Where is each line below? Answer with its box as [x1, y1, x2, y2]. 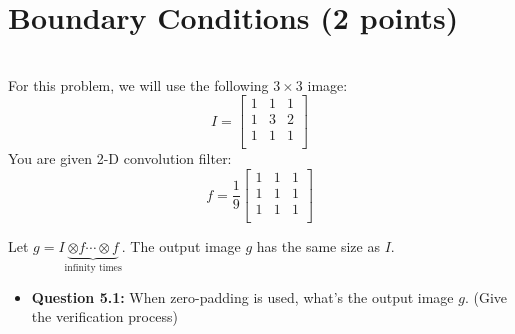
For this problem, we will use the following [8, 74, 269, 95]
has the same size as [256, 236, 380, 257]
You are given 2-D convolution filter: [8, 148, 232, 169]
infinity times [64, 263, 122, 274]
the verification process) [31, 306, 178, 327]
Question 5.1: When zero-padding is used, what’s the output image [31, 286, 454, 307]
